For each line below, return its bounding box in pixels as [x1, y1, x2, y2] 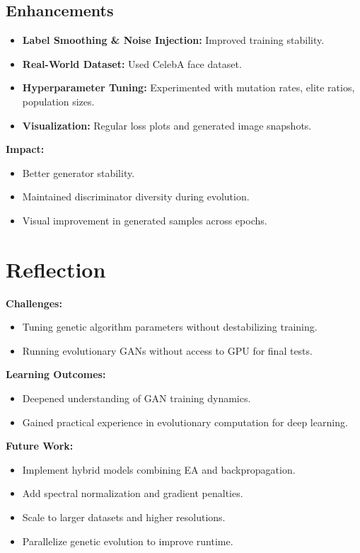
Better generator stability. [22, 165, 135, 180]
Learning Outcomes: [6, 367, 106, 382]
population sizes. [22, 93, 95, 108]
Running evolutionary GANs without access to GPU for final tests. [22, 343, 313, 358]
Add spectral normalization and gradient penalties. [22, 486, 243, 501]
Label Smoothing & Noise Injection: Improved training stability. [22, 33, 325, 47]
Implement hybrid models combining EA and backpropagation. [22, 462, 296, 477]
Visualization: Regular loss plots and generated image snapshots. [22, 118, 312, 132]
